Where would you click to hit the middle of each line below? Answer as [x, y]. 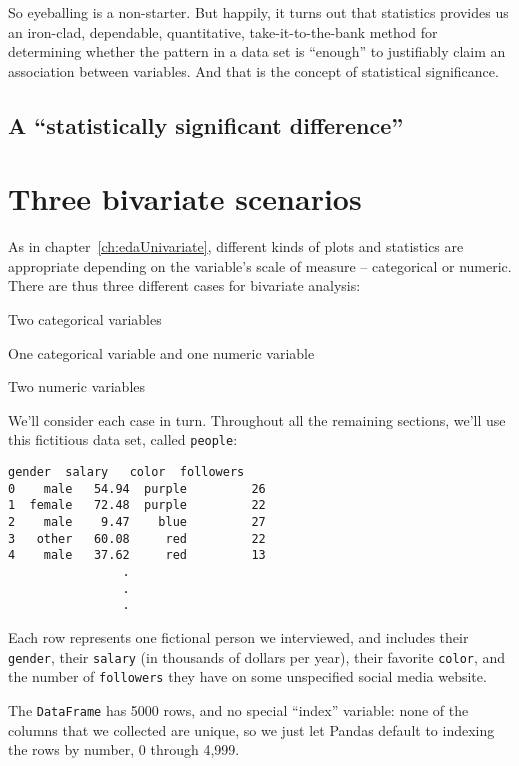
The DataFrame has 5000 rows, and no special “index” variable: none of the [238, 709]
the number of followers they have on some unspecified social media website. [247, 676]
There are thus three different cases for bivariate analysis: [184, 285]
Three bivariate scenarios [185, 198]
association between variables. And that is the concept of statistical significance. [253, 70]
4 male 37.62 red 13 [137, 555]
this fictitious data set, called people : [123, 439]
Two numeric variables [77, 386]
